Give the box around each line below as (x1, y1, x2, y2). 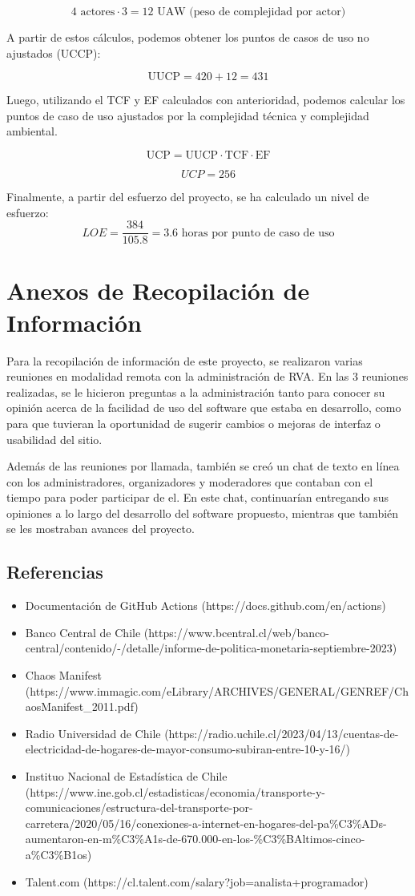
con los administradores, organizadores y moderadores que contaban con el (6, 473, 373, 490)
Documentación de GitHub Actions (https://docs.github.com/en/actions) (25, 597, 386, 614)
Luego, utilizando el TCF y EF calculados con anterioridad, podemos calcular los (6, 91, 405, 108)
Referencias (6, 559, 103, 584)
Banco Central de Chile (25, 624, 141, 640)
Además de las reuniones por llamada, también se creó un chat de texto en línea (6, 458, 400, 474)
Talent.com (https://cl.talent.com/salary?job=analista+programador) (25, 873, 369, 890)
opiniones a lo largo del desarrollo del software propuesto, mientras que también (6, 504, 399, 521)
